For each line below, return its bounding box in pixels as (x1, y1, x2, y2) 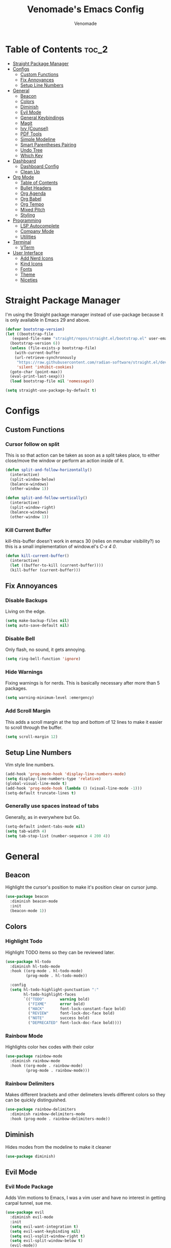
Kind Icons (20, 261, 43, 267)
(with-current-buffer (14, 350, 60, 355)
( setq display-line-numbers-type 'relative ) (5, 776, 101, 782)
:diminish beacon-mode (10, 899, 58, 904)
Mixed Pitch (20, 206, 45, 212)
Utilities (20, 233, 37, 240)
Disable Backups (5, 597, 48, 604)
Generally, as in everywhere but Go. (5, 814, 80, 820)
